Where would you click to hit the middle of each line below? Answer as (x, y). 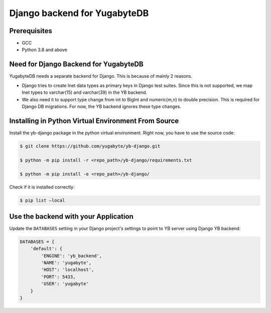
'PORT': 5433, (58, 277)
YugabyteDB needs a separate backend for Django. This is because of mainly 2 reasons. (101, 76)
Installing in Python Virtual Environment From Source (94, 121)
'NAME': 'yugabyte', (66, 263)
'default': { (46, 249)
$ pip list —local (42, 200)
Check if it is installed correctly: (42, 187)
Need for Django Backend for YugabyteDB (77, 64)
